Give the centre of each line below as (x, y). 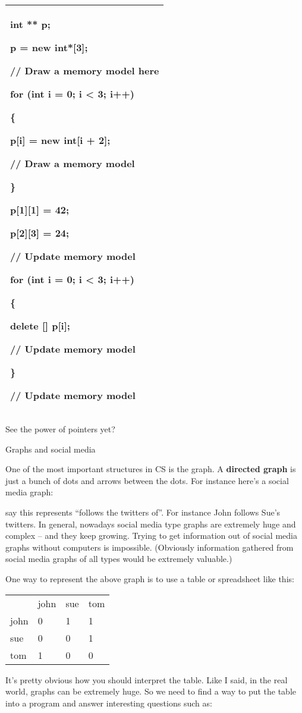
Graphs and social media (51, 449)
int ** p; (30, 24)
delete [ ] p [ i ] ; (40, 326)
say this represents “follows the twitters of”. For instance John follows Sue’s (143, 512)
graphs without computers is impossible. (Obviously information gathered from (150, 547)
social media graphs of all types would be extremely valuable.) (119, 559)
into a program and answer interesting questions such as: (109, 703)
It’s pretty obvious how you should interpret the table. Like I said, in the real (147, 679)
